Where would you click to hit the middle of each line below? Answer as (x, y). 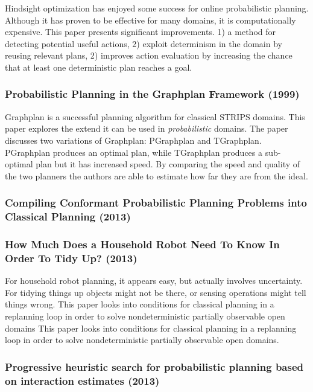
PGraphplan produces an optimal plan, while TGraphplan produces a (134, 152)
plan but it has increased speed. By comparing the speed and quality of (168, 164)
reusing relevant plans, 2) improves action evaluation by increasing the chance (149, 55)
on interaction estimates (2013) (82, 380)
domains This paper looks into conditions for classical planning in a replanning (151, 328)
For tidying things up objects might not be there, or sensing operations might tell (156, 292)
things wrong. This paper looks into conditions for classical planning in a (140, 304)
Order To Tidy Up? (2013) (71, 258)
